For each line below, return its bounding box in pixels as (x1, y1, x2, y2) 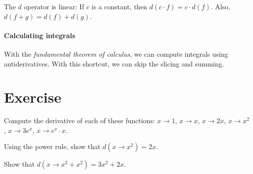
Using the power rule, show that (4, 141, 101, 152)
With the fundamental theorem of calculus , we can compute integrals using (4, 48, 228, 59)
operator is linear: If (24, 1, 84, 11)
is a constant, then (91, 1, 148, 11)
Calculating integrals (4, 30, 76, 40)
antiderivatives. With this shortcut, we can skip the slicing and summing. (4, 58, 224, 68)
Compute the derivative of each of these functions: (4, 115, 155, 126)
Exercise (4, 87, 61, 107)
